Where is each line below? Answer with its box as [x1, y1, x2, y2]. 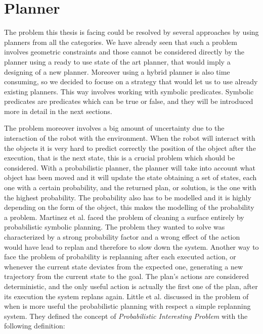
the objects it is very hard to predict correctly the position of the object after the [4, 142, 256, 153]
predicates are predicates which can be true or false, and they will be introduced [4, 96, 253, 106]
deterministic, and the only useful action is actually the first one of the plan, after [4, 281, 258, 291]
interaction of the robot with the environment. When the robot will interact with [4, 133, 255, 143]
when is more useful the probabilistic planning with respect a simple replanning [4, 301, 251, 311]
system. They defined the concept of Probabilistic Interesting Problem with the [4, 310, 248, 321]
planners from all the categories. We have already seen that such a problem [4, 36, 237, 47]
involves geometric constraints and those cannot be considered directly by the [4, 46, 244, 57]
